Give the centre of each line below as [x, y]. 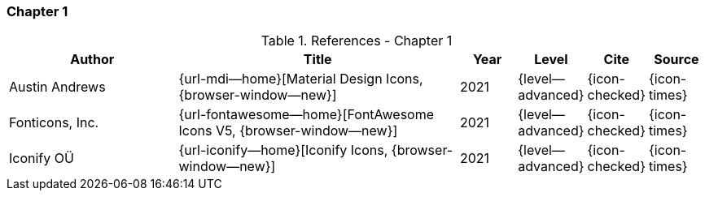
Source [677, 60]
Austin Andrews [57, 87]
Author [92, 60]
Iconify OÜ [42, 158]
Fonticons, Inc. [54, 123]
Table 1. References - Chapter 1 [357, 41]
